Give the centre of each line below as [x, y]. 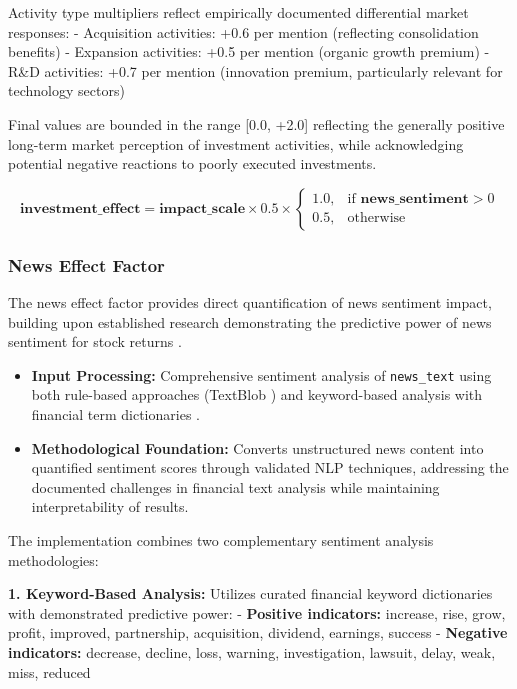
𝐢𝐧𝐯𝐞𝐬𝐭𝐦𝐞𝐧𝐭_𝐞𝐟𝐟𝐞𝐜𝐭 [80, 208]
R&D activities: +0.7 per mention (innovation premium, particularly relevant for [255, 70]
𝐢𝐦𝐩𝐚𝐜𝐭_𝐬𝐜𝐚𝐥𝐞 [202, 208]
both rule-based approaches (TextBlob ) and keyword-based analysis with [257, 394]
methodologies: [53, 559]
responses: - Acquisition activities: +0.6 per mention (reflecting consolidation [243, 31]
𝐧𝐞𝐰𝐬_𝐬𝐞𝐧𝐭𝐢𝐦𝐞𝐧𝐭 [414, 199]
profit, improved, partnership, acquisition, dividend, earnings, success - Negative [258, 632]
